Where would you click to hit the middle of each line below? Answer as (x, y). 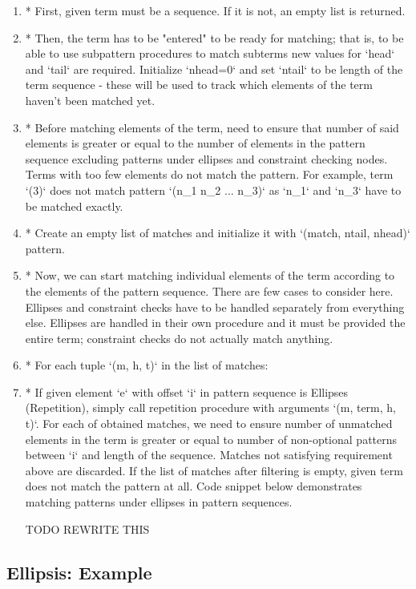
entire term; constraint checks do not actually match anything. (179, 338)
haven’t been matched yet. (90, 100)
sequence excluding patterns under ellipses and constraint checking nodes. (206, 158)
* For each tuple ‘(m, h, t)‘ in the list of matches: (147, 365)
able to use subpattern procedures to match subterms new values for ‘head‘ (210, 53)
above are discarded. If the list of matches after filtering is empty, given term (214, 470)
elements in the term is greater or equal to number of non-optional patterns (211, 439)
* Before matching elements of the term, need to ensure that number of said (212, 127)
